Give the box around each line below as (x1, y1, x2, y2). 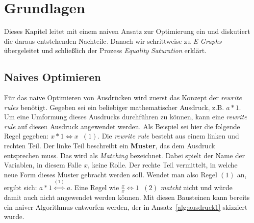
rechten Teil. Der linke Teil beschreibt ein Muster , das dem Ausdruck (4, 140, 215, 151)
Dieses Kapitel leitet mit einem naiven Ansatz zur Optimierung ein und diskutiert (4, 26, 250, 36)
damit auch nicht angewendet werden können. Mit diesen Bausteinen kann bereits (4, 192, 250, 202)
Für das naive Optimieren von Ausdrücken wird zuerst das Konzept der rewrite (4, 92, 242, 103)
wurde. (4, 211, 25, 222)
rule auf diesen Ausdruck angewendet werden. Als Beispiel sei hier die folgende (4, 121, 240, 131)
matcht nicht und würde (160, 182, 232, 193)
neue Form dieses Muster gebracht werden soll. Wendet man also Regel (4, 169, 217, 179)
